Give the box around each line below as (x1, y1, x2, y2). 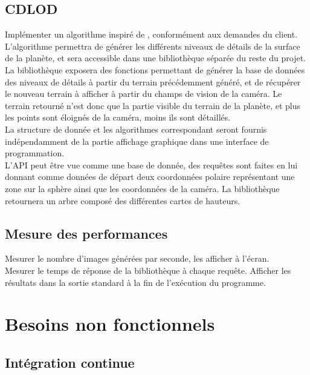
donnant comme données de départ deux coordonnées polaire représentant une (5, 170, 295, 183)
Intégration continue (5, 353, 135, 371)
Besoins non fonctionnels (5, 311, 215, 336)
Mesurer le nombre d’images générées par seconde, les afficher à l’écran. (5, 252, 270, 265)
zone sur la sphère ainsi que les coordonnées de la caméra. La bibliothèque (5, 182, 280, 194)
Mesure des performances (5, 224, 168, 242)
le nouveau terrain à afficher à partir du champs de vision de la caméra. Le (5, 87, 282, 100)
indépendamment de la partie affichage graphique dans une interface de (5, 134, 269, 147)
